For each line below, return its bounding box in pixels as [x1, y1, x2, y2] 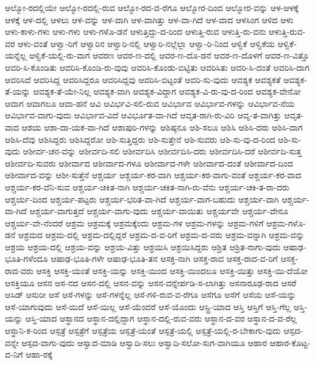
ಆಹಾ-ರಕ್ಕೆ [26, 348, 52, 361]
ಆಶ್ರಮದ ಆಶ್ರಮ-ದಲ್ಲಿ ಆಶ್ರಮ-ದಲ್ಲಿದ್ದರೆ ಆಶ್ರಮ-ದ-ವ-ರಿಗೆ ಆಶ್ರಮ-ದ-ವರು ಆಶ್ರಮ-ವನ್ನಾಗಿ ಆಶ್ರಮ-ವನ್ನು [18, 228, 305, 241]
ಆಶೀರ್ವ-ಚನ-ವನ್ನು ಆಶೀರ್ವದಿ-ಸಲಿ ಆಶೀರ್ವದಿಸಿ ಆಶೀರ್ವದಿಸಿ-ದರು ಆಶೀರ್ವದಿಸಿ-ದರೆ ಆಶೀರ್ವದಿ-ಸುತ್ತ [23, 145, 302, 157]
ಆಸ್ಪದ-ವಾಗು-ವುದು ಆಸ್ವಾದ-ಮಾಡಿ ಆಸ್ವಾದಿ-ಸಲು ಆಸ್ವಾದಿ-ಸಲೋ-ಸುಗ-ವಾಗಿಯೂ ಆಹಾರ [21, 336, 267, 349]
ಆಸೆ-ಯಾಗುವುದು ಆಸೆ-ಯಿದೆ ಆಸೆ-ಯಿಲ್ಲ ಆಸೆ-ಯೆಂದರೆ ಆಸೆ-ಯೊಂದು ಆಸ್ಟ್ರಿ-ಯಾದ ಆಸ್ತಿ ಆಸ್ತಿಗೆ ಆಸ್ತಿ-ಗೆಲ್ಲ [5, 300, 291, 313]
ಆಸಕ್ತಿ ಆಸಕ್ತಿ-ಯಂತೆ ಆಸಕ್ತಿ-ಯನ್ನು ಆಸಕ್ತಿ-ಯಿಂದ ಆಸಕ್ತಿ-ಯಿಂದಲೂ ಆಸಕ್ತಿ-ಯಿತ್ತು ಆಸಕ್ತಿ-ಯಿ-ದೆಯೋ [36, 264, 308, 277]
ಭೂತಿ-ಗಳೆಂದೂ [5, 252, 48, 265]
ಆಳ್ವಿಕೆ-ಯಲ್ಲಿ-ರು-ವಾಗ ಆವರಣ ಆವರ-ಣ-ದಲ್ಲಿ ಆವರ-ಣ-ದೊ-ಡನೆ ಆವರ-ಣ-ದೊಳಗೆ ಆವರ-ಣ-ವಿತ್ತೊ [29, 49, 310, 62]
